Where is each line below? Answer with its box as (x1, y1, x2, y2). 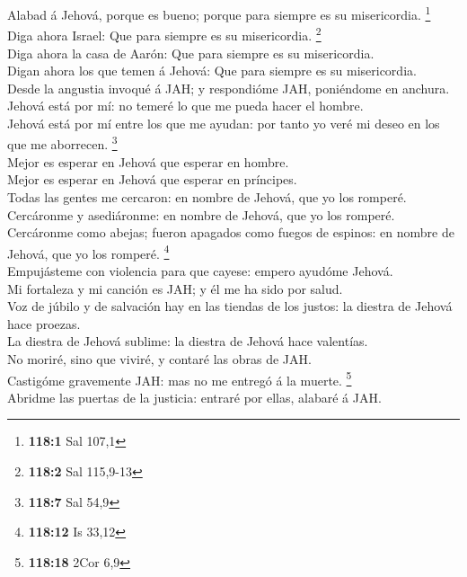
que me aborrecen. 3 (7, 132, 118, 154)
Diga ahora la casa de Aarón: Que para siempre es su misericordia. (7, 43, 374, 62)
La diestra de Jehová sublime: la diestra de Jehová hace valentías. (7, 332, 368, 351)
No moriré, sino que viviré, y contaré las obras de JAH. (7, 349, 312, 368)
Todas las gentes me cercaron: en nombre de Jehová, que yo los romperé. (7, 187, 407, 206)
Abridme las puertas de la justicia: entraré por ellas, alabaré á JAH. (7, 387, 382, 406)
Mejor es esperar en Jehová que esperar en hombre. (7, 152, 289, 171)
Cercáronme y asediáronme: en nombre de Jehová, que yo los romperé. (7, 205, 395, 224)
